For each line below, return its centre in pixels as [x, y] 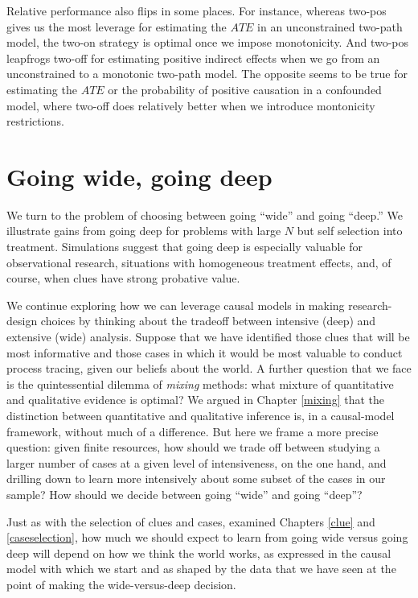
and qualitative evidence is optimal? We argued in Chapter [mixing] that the [195, 400]
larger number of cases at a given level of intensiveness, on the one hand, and [197, 462]
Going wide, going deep [139, 176]
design [22, 321]
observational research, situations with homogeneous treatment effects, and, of [199, 262]
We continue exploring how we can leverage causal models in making [176, 305]
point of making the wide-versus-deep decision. [121, 584]
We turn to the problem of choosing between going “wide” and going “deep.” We [205, 214]
